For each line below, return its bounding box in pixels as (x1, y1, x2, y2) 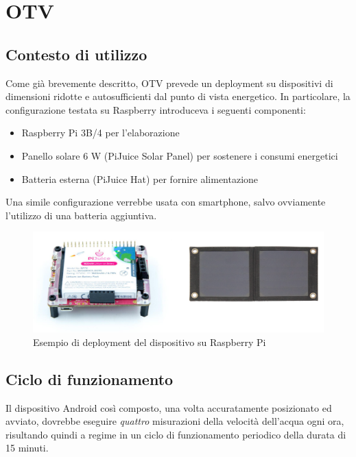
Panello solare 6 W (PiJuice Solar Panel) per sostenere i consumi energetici (21, 148, 338, 162)
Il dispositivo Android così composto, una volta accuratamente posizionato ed (5, 400, 332, 415)
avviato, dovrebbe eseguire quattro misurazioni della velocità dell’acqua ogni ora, (5, 414, 344, 428)
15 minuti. (5, 441, 49, 455)
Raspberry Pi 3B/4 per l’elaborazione (21, 125, 180, 140)
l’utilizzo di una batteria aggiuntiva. (5, 208, 157, 222)
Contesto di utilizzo (5, 43, 147, 64)
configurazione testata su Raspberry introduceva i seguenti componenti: (5, 102, 306, 116)
